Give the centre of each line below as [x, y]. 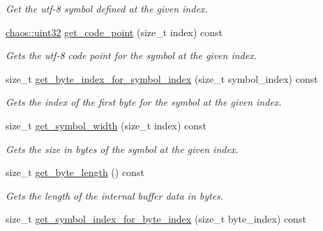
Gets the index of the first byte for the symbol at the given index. [144, 102]
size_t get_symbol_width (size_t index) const [106, 125]
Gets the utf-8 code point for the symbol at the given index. [131, 55]
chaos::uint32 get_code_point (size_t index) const [114, 32]
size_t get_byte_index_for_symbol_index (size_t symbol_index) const [162, 78]
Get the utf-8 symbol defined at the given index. [107, 8]
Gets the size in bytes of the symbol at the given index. [122, 149]
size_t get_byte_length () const [75, 172]
